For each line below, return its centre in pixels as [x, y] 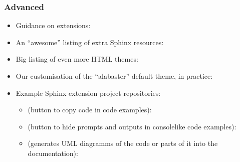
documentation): [53, 153]
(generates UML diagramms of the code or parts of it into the [123, 143]
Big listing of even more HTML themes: [77, 59]
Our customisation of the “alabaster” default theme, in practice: [114, 76]
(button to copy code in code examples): [90, 110]
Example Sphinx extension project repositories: [88, 93]
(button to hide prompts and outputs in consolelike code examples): [132, 126]
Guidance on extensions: [53, 25]
